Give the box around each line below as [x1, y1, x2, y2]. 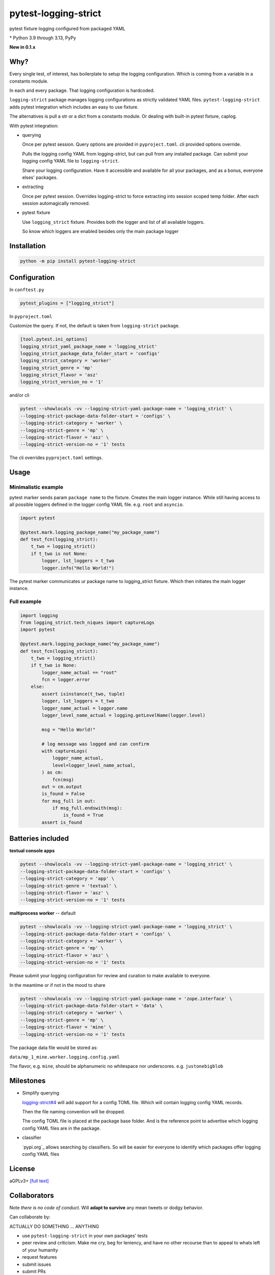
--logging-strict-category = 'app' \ [20, 876, 115, 882]
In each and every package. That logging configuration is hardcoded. [9, 87, 155, 94]
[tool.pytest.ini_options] [20, 337, 88, 342]
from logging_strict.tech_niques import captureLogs [20, 620, 155, 625]
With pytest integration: [9, 122, 59, 129]
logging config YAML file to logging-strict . [22, 158, 120, 164]
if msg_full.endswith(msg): [52, 805, 122, 811]
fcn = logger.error [41, 677, 90, 683]
